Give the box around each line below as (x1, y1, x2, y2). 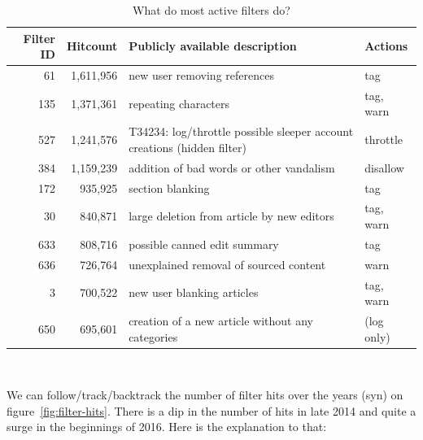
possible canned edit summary (129, 235, 279, 252)
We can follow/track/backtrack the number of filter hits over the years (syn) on (7, 386, 403, 403)
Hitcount (66, 37, 118, 54)
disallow (364, 159, 404, 176)
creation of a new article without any (129, 312, 313, 329)
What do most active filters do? (133, 2, 290, 18)
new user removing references (129, 67, 274, 84)
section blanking (129, 179, 210, 196)
